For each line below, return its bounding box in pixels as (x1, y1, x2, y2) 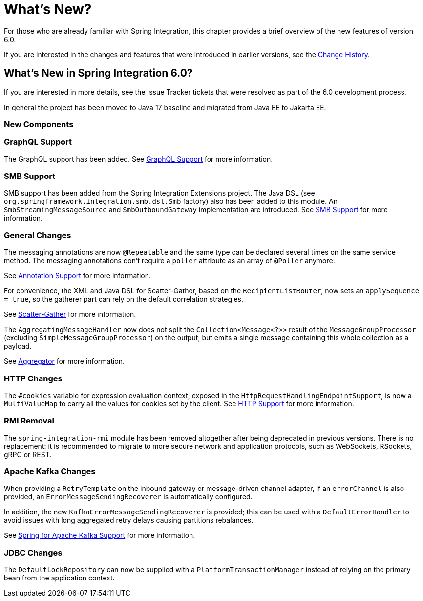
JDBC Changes (4, 547, 63, 557)
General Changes (4, 230, 71, 240)
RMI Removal (4, 416, 54, 426)
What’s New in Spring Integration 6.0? (4, 67, 193, 80)
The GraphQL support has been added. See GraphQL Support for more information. (4, 155, 273, 163)
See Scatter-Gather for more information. (4, 310, 136, 319)
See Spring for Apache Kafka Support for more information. (4, 531, 195, 540)
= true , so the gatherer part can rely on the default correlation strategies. (4, 295, 244, 304)
